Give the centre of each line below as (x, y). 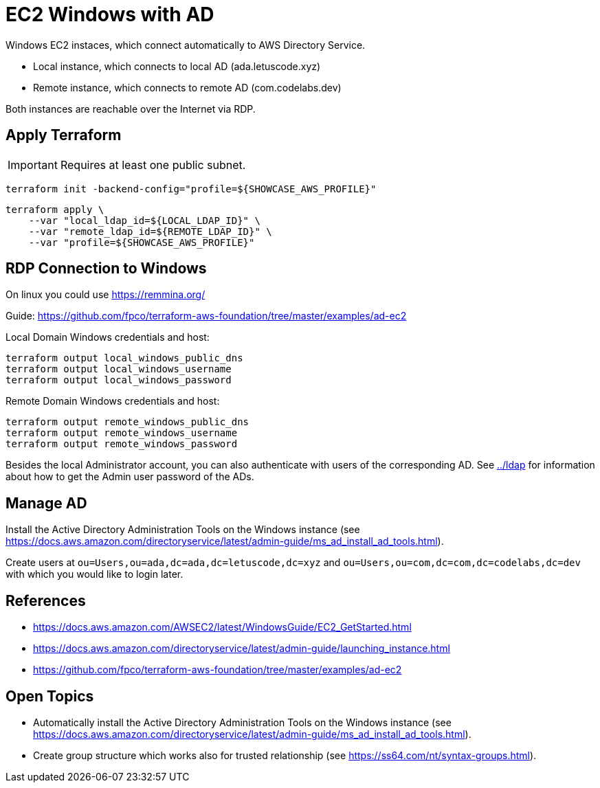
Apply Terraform (64, 135)
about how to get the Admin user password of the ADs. (130, 477)
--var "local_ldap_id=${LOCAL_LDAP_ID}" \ (144, 220)
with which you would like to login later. (95, 574)
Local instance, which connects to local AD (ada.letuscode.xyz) (177, 66)
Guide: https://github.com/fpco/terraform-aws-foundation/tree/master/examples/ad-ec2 (206, 316)
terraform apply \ (55, 209)
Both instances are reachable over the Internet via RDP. (131, 109)
